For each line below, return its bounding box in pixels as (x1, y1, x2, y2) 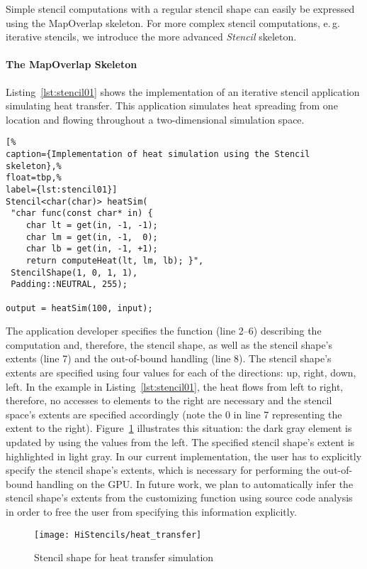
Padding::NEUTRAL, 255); (11, 279, 128, 290)
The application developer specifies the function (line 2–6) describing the (6, 323, 322, 338)
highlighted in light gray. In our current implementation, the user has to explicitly (6, 448, 362, 463)
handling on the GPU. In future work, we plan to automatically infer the (36, 476, 354, 491)
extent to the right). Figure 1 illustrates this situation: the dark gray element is (6, 421, 352, 435)
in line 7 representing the (233, 406, 342, 421)
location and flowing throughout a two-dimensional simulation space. (6, 112, 305, 126)
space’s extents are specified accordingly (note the (6, 406, 222, 421)
